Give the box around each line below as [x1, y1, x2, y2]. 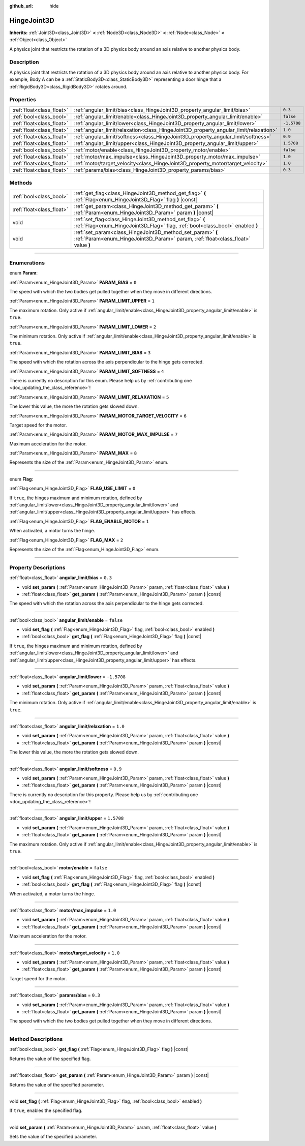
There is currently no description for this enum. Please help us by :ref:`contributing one [9, 377, 192, 383]
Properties [9, 96, 37, 103]
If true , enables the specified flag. [9, 1107, 83, 1113]
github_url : [9, 3, 33, 9]
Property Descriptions [9, 564, 66, 571]
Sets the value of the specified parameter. [9, 1134, 98, 1140]
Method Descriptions [9, 1036, 63, 1043]
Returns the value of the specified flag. [9, 1055, 91, 1062]
